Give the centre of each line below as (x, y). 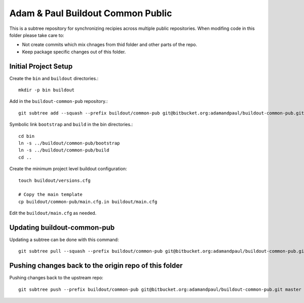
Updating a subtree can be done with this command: (64, 240)
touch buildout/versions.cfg (54, 180)
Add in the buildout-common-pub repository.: (59, 101)
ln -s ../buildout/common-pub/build (64, 150)
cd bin (27, 136)
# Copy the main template (51, 195)
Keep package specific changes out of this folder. (74, 52)
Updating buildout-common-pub (62, 227)
